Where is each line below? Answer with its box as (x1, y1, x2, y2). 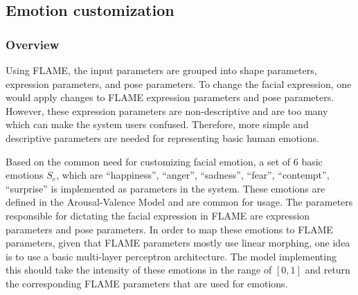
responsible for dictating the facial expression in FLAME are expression (6, 208, 310, 222)
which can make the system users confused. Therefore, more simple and (6, 117, 309, 132)
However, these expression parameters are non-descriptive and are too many (6, 103, 328, 118)
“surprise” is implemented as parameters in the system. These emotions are (6, 181, 325, 195)
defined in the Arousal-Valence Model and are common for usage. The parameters (6, 195, 353, 209)
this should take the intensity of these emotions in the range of (6, 262, 272, 277)
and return (305, 262, 350, 277)
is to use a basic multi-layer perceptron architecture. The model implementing (6, 249, 337, 263)
